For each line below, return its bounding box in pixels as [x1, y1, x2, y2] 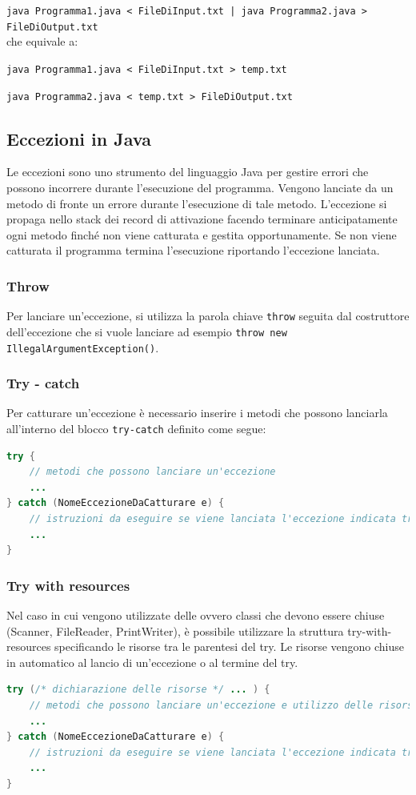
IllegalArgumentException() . [6, 339, 159, 355]
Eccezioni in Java [6, 126, 151, 151]
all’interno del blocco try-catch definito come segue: [6, 420, 266, 436]
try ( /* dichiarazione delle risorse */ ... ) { [6, 684, 270, 696]
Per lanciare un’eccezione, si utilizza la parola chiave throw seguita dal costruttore [6, 307, 410, 324]
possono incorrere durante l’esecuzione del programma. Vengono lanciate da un [6, 179, 394, 196]
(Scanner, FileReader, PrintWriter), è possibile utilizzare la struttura [6, 622, 344, 639]
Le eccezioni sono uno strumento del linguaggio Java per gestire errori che [6, 163, 369, 180]
